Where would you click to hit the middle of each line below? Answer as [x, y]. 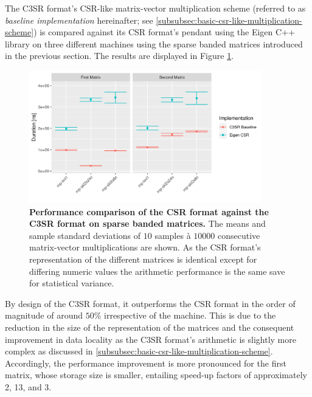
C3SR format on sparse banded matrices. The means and [147, 223]
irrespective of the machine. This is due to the [190, 315]
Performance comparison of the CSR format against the [149, 211]
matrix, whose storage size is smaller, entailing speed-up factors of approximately [156, 375]
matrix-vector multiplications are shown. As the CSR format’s [145, 247]
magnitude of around [44, 315]
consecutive [239, 235]
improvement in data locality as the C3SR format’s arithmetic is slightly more [151, 339]
